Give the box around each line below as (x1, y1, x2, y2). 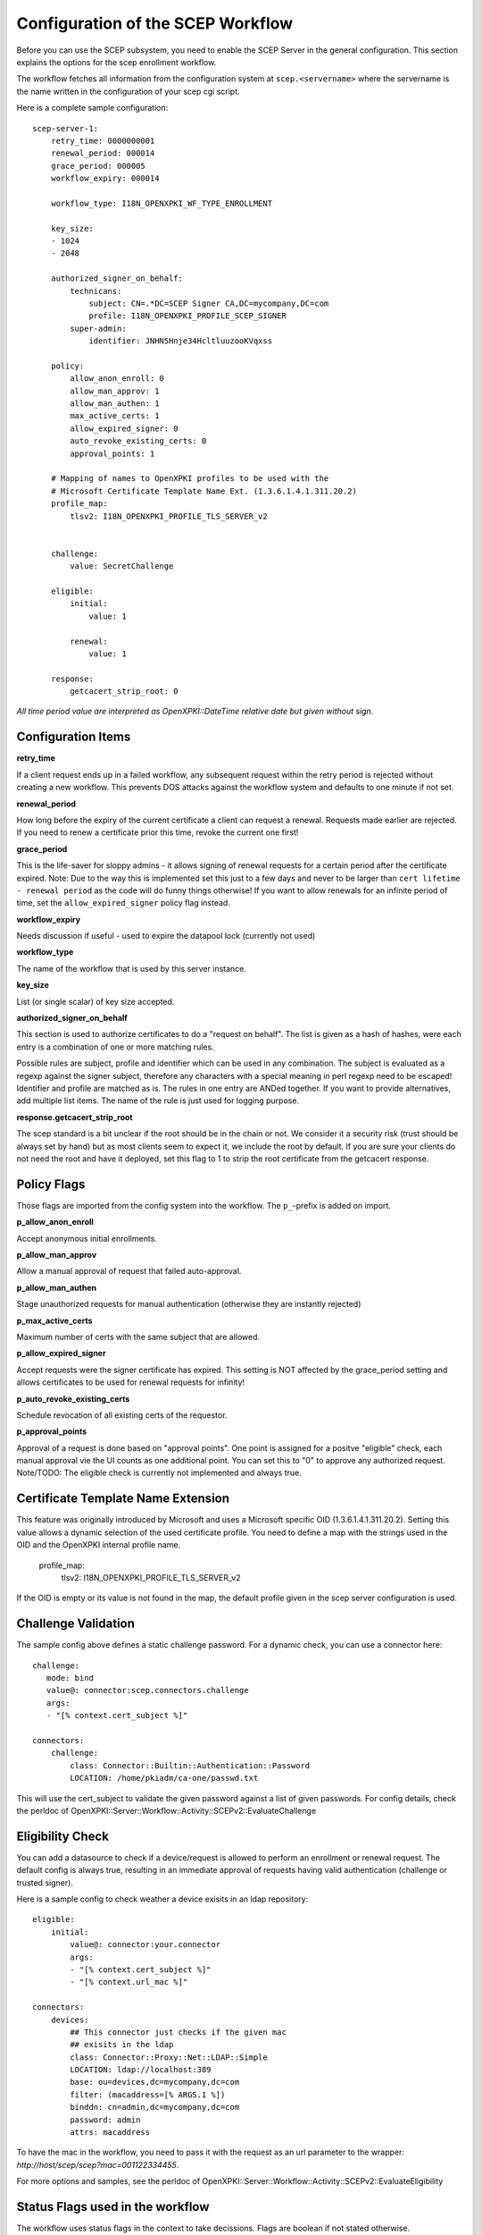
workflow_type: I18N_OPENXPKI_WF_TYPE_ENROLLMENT (50, 198, 272, 208)
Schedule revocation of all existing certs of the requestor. (16, 1409, 228, 1421)
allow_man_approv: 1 (70, 385, 160, 396)
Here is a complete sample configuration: (16, 103, 169, 114)
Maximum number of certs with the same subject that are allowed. (16, 1331, 261, 1342)
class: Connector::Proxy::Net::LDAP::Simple (70, 2052, 268, 2062)
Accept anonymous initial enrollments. (16, 1233, 158, 1244)
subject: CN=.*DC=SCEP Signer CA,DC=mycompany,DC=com (88, 298, 329, 308)
